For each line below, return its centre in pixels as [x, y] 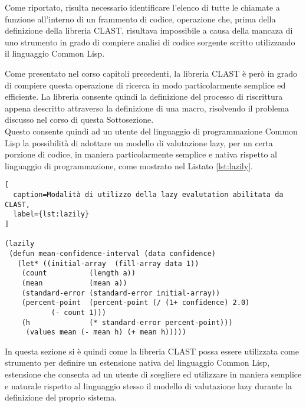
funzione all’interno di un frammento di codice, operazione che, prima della [140, 19]
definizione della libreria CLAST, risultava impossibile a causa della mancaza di [149, 30]
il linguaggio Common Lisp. [55, 53]
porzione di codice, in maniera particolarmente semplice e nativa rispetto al [141, 154]
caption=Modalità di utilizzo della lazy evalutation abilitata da [148, 194]
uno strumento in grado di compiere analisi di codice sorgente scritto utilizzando [150, 42]
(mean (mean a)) [74, 283]
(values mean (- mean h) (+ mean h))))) [106, 332]
